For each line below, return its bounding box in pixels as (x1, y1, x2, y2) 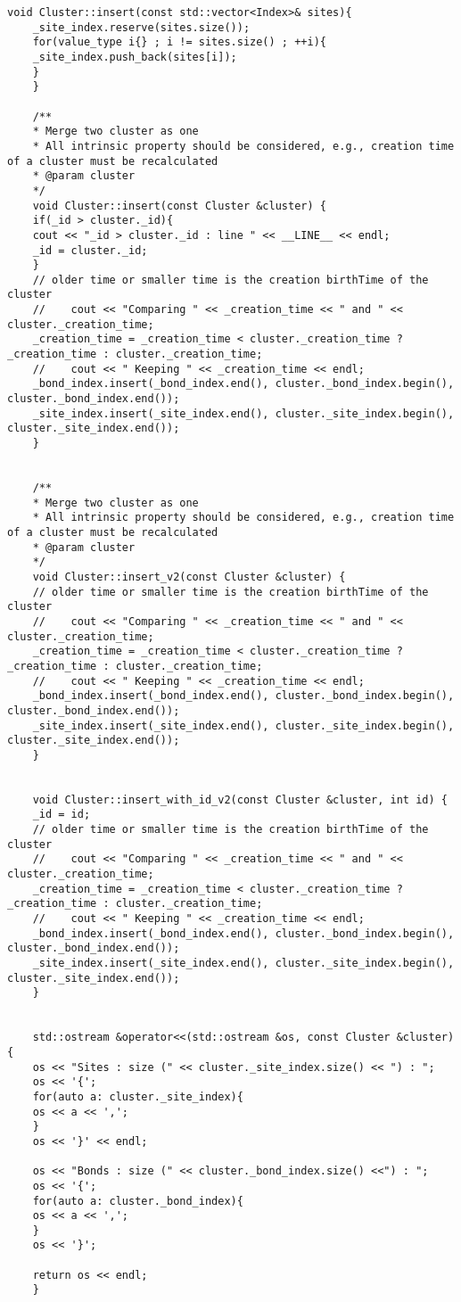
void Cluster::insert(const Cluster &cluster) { (32, 199, 326, 212)
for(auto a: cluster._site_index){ (32, 1090, 243, 1103)
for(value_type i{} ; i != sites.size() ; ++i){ (32, 36, 326, 49)
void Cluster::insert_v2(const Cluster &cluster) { (32, 570, 346, 583)
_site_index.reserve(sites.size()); (32, 21, 251, 34)
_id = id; (32, 808, 91, 821)
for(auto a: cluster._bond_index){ (32, 1194, 243, 1207)
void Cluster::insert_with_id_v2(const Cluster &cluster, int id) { (32, 793, 448, 806)
